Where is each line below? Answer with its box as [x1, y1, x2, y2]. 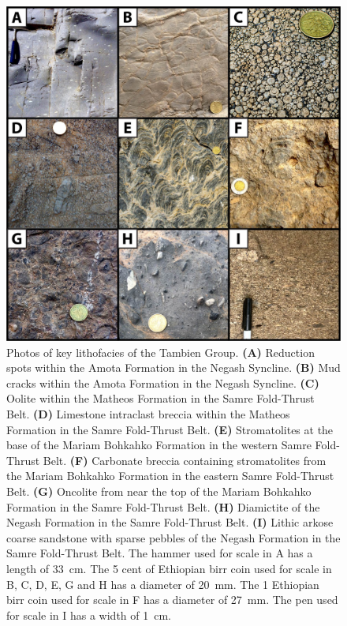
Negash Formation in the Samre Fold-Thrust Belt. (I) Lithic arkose [6, 514, 334, 530]
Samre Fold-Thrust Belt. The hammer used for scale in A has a [6, 545, 313, 561]
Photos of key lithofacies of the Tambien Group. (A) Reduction [6, 343, 315, 360]
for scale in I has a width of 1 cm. [6, 606, 172, 623]
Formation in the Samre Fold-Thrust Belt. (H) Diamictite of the [6, 498, 320, 515]
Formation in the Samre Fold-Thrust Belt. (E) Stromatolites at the [6, 421, 334, 437]
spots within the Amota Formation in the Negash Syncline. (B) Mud [6, 359, 341, 376]
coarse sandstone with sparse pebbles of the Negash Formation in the [6, 529, 341, 545]
